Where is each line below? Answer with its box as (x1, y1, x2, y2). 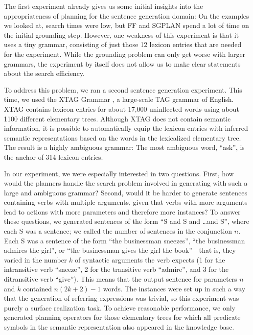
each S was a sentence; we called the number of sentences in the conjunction (4, 226, 232, 236)
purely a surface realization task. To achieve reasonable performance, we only (4, 302, 235, 312)
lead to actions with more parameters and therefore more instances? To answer (4, 206, 241, 216)
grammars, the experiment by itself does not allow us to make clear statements (4, 58, 241, 69)
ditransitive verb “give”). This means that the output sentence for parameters (4, 274, 237, 284)
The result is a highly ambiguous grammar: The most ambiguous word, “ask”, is (4, 142, 245, 152)
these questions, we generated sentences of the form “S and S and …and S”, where (4, 216, 250, 226)
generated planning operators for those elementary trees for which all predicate (4, 312, 241, 322)
